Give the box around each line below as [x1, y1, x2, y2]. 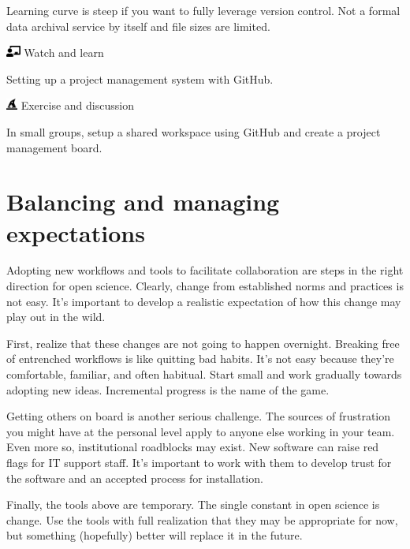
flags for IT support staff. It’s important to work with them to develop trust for [6, 454, 392, 470]
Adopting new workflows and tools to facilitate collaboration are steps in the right [6, 262, 404, 278]
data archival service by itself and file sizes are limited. [6, 17, 270, 34]
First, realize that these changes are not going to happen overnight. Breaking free [6, 334, 400, 351]
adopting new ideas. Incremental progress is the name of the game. [6, 381, 330, 398]
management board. [6, 139, 102, 155]
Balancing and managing [6, 185, 280, 218]
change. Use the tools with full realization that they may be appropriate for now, [6, 511, 398, 528]
